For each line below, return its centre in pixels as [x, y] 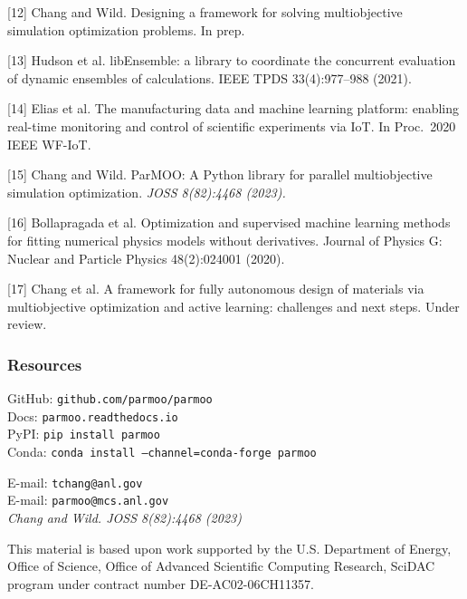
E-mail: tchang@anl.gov [75, 482]
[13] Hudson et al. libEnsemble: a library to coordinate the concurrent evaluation [232, 60]
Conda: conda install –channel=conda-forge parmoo [162, 452]
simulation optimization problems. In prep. [126, 29]
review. [27, 324]
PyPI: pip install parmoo [84, 434]
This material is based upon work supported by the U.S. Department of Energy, [229, 548]
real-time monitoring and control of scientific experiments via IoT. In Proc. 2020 [232, 126]
